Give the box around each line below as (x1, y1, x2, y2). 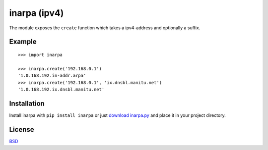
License (9, 125, 34, 134)
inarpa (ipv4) (9, 7, 64, 18)
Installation (9, 99, 45, 107)
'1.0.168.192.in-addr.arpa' (18, 73, 86, 79)
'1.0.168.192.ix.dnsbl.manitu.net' (18, 87, 105, 92)
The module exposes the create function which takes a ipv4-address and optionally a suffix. (9, 25, 201, 31)
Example (9, 38, 37, 46)
